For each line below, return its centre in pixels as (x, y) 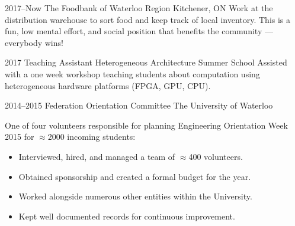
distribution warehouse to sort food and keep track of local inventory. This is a (148, 19)
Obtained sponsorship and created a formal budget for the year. (135, 176)
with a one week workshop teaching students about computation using (132, 73)
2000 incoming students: (92, 137)
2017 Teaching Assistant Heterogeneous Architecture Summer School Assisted (146, 62)
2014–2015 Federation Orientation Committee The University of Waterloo (139, 105)
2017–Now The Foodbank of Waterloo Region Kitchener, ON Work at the (139, 8)
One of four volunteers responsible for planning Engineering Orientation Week (146, 125)
